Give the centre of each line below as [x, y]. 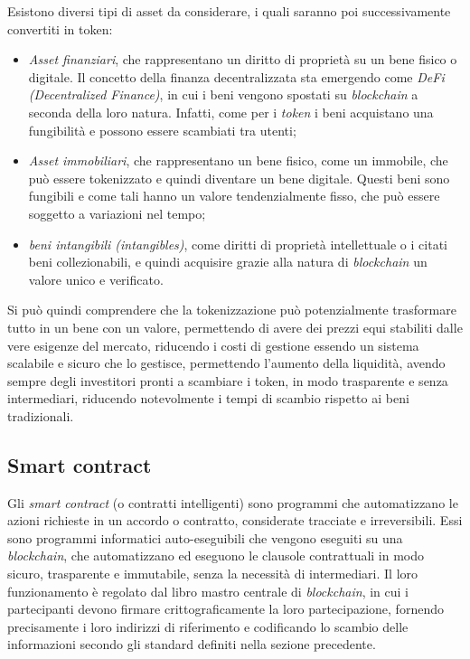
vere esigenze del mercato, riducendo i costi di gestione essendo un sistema [213, 345]
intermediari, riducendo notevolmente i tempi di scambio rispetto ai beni [208, 398]
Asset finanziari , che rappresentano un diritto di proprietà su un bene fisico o [243, 59]
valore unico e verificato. [96, 279]
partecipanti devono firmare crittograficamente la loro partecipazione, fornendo [226, 609]
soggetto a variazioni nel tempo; [117, 213]
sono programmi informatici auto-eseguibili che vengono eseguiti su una [205, 537]
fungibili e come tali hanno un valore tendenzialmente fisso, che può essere [234, 196]
